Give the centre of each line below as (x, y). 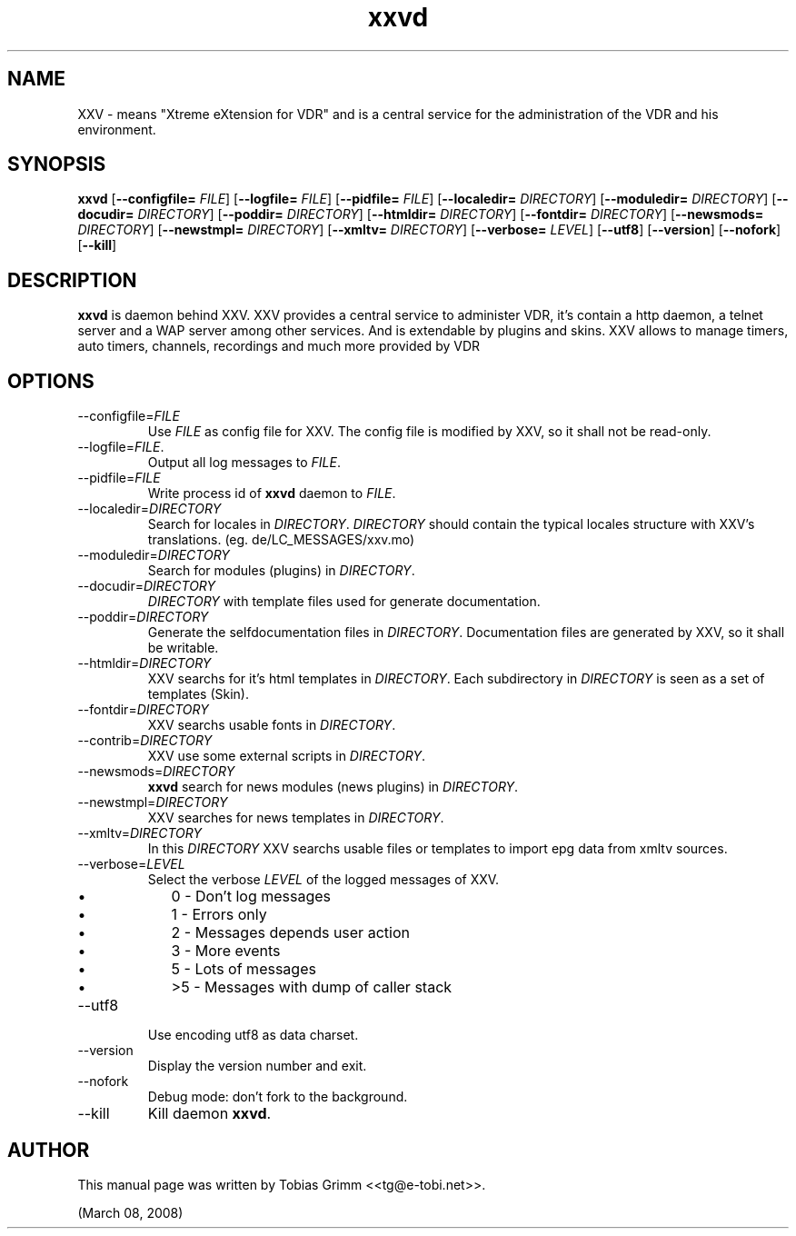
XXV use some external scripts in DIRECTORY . (286, 756)
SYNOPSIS (57, 164)
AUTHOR (49, 1150)
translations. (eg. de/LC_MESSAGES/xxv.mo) (281, 540)
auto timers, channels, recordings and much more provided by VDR (279, 346)
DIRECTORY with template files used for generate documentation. (344, 602)
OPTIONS (51, 381)
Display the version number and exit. (257, 1066)
